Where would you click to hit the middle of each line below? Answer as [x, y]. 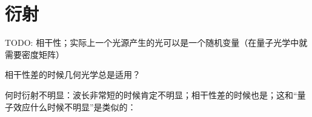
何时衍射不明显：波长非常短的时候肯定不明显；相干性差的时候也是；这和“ [151, 94]
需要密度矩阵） [35, 54]
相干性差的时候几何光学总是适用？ [73, 74]
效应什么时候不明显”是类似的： [75, 106]
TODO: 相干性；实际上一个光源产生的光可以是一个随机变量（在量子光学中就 [156, 43]
